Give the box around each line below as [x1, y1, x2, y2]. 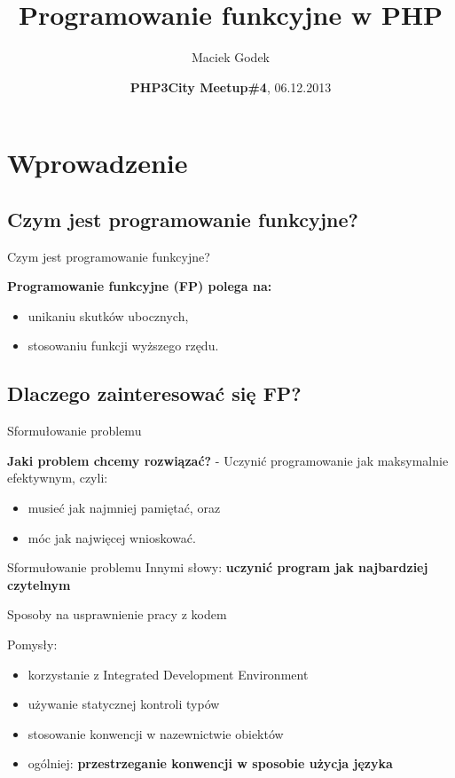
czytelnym [7, 575, 71, 593]
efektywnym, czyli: [7, 468, 108, 487]
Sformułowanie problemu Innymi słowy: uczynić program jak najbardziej [7, 558, 428, 577]
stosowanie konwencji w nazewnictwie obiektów [27, 724, 284, 743]
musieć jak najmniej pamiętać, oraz [27, 499, 221, 517]
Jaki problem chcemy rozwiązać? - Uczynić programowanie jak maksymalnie [7, 451, 449, 469]
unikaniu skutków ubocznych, [27, 306, 189, 325]
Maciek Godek [192, 48, 270, 67]
